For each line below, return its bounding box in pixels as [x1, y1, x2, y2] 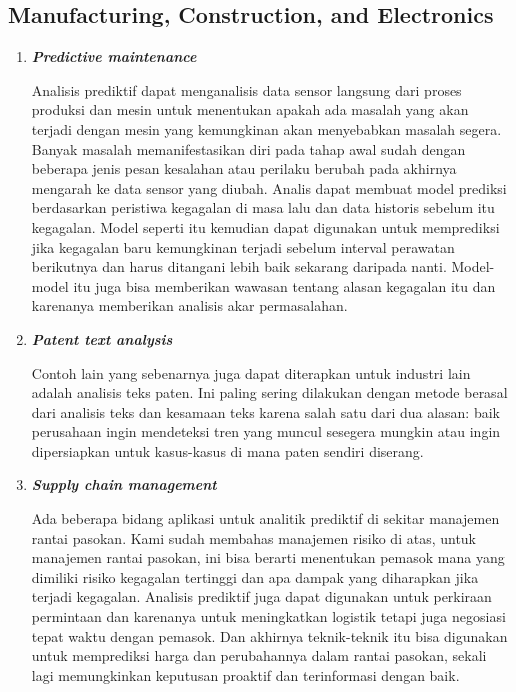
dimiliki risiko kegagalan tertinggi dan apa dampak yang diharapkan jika [31, 566, 479, 587]
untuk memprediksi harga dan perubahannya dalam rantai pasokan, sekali [31, 645, 487, 666]
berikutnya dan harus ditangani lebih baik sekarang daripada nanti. [31, 256, 447, 277]
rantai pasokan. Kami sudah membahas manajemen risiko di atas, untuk [31, 527, 477, 548]
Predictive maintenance [31, 46, 197, 67]
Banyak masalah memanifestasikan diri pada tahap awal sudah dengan [31, 138, 466, 159]
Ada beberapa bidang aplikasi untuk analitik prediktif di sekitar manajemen [31, 508, 500, 529]
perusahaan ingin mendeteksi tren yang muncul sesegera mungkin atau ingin [31, 421, 501, 442]
